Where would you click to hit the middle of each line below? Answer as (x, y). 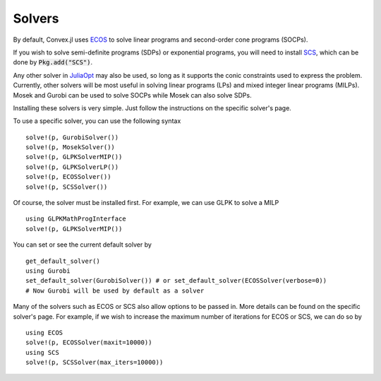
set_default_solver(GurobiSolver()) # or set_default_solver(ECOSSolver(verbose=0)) (176, 281)
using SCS (42, 352)
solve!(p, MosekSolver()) (71, 147)
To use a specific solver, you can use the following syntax (97, 121)
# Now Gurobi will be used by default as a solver (115, 291)
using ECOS (44, 333)
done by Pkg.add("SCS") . (53, 62)
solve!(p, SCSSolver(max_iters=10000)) (95, 363)
